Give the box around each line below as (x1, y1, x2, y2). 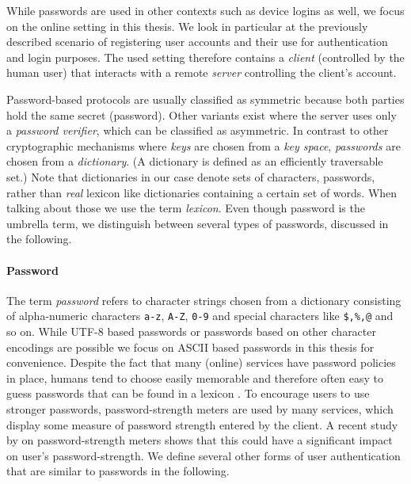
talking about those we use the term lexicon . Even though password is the (6, 200, 365, 216)
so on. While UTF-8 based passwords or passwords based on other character (6, 322, 376, 339)
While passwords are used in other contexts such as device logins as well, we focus (6, 2, 405, 18)
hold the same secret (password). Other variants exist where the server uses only (6, 106, 397, 123)
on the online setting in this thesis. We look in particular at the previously (6, 17, 368, 34)
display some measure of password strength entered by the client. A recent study (6, 416, 398, 433)
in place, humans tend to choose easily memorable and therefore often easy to (6, 369, 383, 386)
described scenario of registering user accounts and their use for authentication (6, 33, 388, 50)
